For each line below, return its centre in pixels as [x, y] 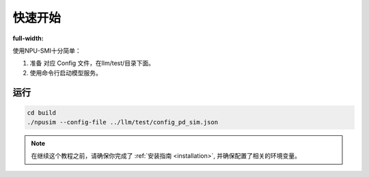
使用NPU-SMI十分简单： [47, 51]
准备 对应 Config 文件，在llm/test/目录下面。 [92, 63]
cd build [42, 112]
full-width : [28, 38]
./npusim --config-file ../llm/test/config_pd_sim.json [123, 122]
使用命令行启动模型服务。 [66, 72]
